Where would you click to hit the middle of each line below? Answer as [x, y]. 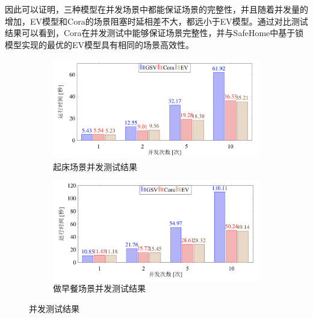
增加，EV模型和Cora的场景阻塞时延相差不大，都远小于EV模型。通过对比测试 [156, 21]
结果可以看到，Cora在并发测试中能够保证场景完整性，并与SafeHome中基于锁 [154, 33]
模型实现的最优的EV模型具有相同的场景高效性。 [100, 44]
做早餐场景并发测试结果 [99, 288]
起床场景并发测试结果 [95, 166]
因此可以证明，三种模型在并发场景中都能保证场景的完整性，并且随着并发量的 [156, 9]
